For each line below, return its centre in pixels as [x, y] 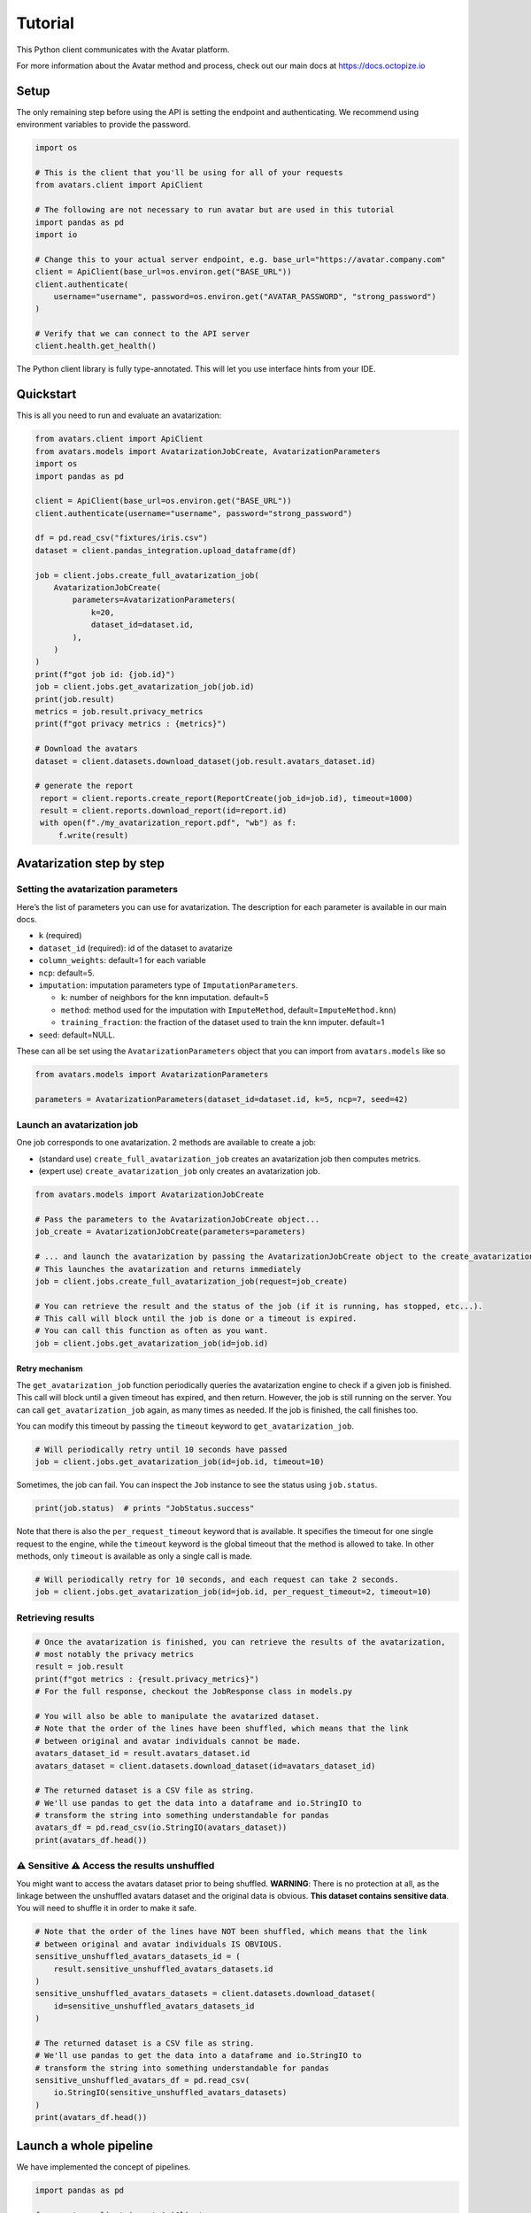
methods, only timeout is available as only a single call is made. [134, 1556]
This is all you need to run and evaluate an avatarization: [119, 415]
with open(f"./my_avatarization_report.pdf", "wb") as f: [168, 823]
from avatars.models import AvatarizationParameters [152, 1074]
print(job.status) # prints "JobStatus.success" [145, 1508]
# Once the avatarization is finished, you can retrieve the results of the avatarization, [240, 1642]
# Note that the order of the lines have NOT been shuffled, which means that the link [231, 1932]
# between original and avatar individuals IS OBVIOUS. [159, 1944]
